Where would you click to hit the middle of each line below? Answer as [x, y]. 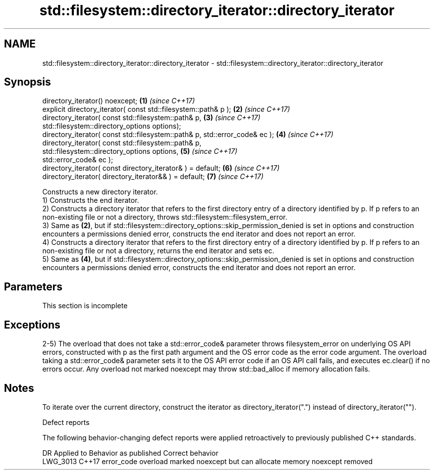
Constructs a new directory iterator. [100, 192]
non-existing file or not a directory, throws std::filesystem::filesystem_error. [165, 217]
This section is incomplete [85, 306]
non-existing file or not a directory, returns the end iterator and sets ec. [158, 251]
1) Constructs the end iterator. [91, 200]
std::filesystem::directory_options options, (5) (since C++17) [140, 151]
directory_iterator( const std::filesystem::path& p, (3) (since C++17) [151, 118]
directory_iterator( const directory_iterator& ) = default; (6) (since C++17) [161, 168]
